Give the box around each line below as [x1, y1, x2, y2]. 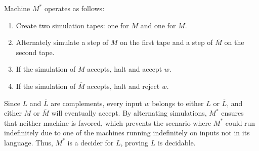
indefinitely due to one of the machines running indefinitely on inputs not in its [4, 127, 250, 138]
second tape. [16, 46, 55, 57]
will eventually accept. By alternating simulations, [51, 108, 207, 118]
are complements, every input [51, 97, 142, 108]
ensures [221, 108, 244, 118]
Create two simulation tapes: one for [16, 20, 129, 30]
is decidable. [157, 137, 196, 147]
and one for [140, 20, 176, 30]
